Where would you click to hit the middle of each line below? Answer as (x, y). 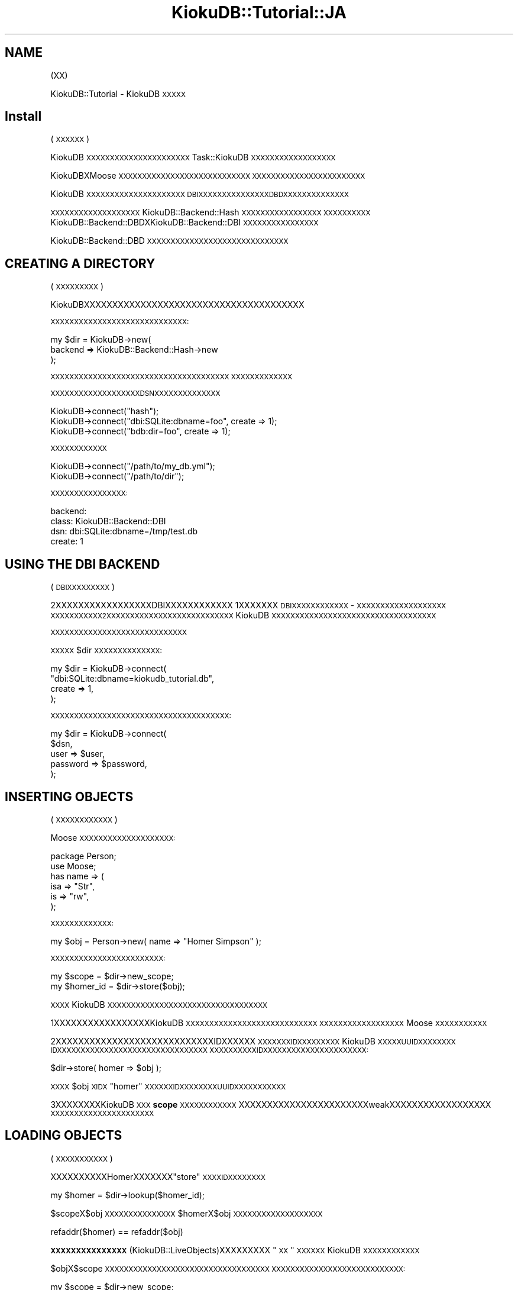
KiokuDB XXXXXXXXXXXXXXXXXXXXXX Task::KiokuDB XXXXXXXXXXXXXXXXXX (193, 157)
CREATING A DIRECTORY (80, 263)
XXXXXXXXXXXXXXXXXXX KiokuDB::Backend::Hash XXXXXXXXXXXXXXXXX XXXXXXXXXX (211, 212)
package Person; (83, 856)
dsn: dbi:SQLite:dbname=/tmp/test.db (124, 531)
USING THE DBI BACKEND (82, 564)
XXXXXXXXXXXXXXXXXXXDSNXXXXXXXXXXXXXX (135, 394)
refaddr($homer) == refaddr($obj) (117, 1231)
